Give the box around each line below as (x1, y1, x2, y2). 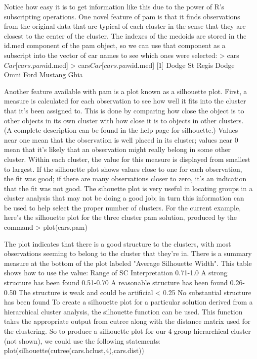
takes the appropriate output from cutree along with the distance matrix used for (4, 316, 251, 326)
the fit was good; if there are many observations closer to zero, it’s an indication (4, 173, 247, 184)
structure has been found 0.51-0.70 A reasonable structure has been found (4, 277, 228, 288)
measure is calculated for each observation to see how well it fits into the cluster (4, 96, 246, 106)
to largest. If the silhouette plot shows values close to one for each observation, (4, 163, 242, 174)
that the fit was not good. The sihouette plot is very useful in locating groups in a (4, 183, 253, 193)
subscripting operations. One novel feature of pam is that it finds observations (4, 11, 240, 21)
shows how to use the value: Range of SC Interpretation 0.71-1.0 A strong (4, 267, 228, 278)
